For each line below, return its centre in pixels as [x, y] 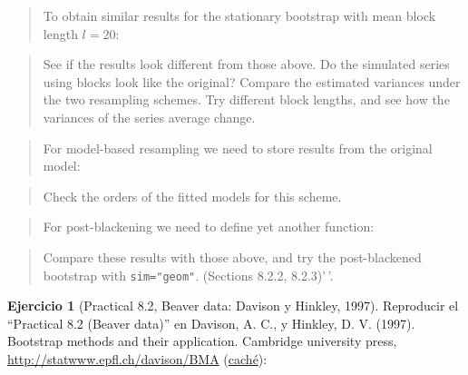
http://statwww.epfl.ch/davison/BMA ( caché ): [137, 358]
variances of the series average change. [149, 117]
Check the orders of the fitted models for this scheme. [192, 196]
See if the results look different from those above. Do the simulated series [246, 64]
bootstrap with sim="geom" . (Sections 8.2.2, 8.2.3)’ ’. [188, 275]
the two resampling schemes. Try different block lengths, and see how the [246, 99]
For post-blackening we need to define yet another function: [209, 227]
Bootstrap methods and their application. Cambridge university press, [202, 341]
